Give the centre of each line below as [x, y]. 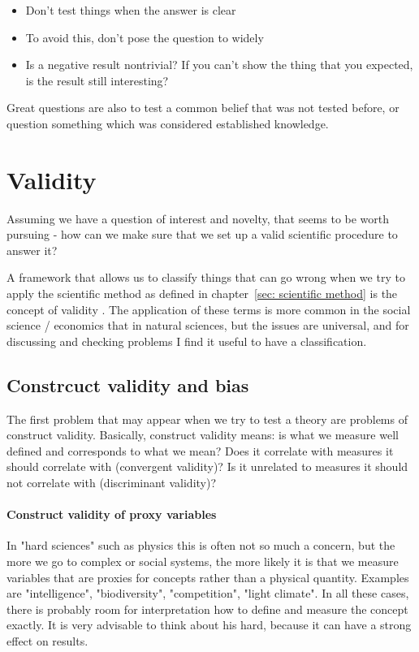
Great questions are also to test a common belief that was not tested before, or [203, 108]
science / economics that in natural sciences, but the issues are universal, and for [208, 325]
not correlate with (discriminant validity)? [112, 483]
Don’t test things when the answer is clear [131, 10]
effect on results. [48, 640]
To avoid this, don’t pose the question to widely [145, 37]
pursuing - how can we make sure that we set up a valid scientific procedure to [202, 234]
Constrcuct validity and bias [128, 384]
